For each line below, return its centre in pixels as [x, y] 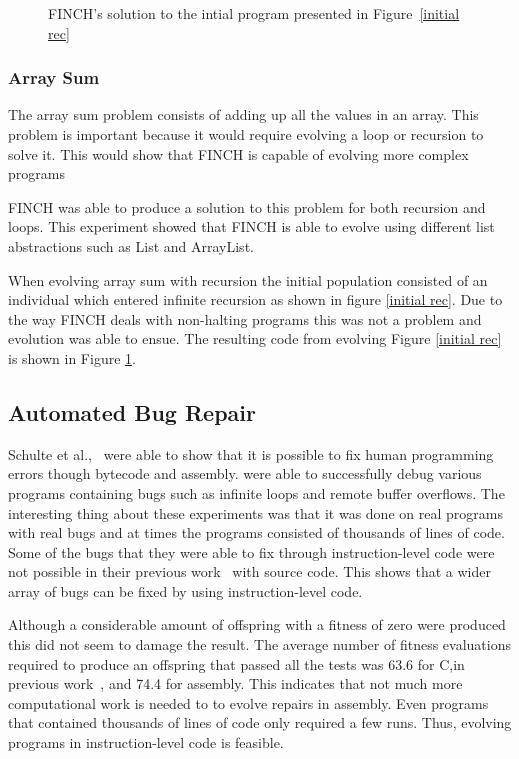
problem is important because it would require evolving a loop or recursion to [246, 134]
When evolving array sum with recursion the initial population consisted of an [248, 279]
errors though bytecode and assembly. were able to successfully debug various [245, 473]
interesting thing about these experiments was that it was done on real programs [255, 512]
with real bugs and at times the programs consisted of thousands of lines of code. [256, 532]
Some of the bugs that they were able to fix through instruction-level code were [251, 551]
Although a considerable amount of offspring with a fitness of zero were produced [257, 624]
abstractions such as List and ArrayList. [131, 245]
